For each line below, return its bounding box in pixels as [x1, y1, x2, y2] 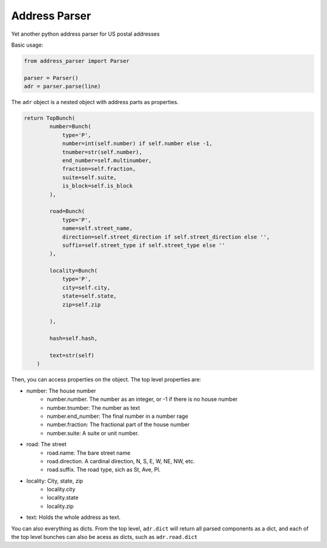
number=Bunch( [49, 123, 91, 130]
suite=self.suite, [62, 174, 117, 181]
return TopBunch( [24, 115, 76, 122]
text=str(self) [49, 352, 95, 358]
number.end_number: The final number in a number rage [47, 412, 188, 420]
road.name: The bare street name [47, 449, 131, 457]
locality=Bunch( [49, 267, 98, 274]
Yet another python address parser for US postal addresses [11, 30, 160, 38]
